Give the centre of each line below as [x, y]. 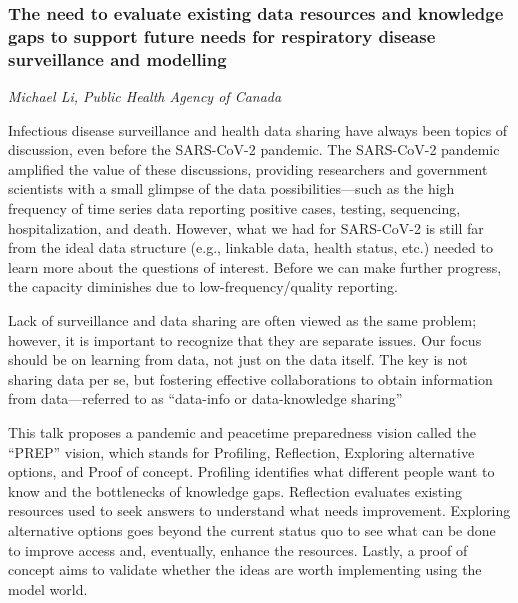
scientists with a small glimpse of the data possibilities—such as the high [231, 188]
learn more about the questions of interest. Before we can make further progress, [255, 266]
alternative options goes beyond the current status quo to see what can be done [252, 529]
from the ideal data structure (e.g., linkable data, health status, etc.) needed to [250, 247]
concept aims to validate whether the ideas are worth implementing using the [245, 569]
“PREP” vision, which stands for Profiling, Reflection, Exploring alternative [241, 451]
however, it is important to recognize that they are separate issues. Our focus [245, 339]
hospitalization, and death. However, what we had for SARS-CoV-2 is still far [246, 227]
